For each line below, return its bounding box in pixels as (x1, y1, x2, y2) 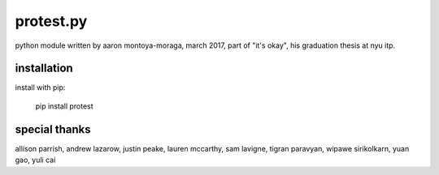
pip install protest (35, 101, 93, 111)
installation (15, 62, 73, 75)
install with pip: (15, 83, 66, 92)
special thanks (15, 122, 91, 136)
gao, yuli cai (15, 155, 56, 165)
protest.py (15, 12, 88, 30)
